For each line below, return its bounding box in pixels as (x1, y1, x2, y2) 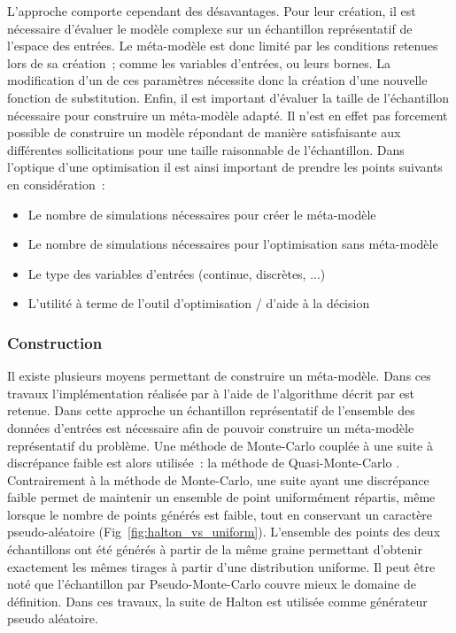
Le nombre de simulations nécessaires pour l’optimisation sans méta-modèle (27, 235, 438, 253)
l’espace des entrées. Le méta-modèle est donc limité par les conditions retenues (7, 36, 438, 55)
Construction (7, 331, 103, 353)
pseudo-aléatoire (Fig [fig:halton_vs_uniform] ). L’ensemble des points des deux (7, 522, 441, 541)
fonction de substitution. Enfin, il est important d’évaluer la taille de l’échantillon (7, 88, 450, 106)
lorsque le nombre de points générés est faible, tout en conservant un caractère (7, 505, 433, 523)
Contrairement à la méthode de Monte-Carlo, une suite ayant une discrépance (7, 470, 429, 489)
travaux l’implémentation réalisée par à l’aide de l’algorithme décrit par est (7, 383, 415, 402)
